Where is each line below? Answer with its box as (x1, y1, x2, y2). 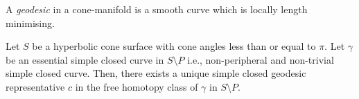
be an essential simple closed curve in (6, 52, 164, 66)
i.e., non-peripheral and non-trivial (187, 52, 334, 66)
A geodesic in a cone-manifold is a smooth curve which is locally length (6, 2, 308, 16)
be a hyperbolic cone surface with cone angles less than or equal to (32, 39, 316, 53)
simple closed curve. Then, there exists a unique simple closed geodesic (6, 66, 306, 80)
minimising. (6, 15, 55, 30)
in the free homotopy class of (75, 79, 198, 93)
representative (6, 79, 65, 93)
